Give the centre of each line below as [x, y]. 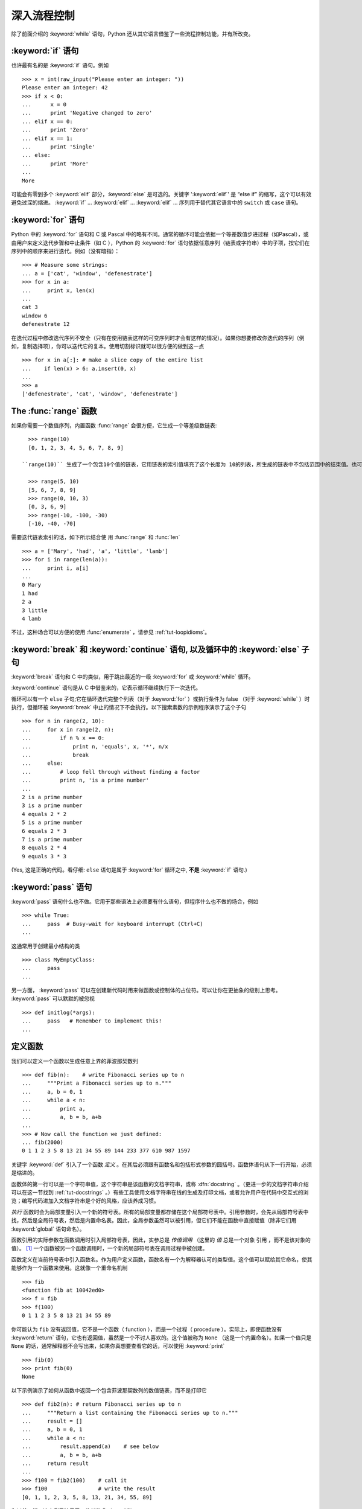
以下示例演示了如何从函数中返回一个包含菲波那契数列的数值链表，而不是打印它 [109, 1390]
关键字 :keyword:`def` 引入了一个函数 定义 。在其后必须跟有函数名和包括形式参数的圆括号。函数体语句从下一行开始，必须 [162, 1164]
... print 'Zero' [56, 130]
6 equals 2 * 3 [44, 831]
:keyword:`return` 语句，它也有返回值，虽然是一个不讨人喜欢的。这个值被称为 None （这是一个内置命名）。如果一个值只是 [161, 1338]
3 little [35, 610]
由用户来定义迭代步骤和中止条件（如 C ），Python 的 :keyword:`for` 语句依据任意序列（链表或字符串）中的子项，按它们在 [160, 243]
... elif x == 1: [47, 138]
